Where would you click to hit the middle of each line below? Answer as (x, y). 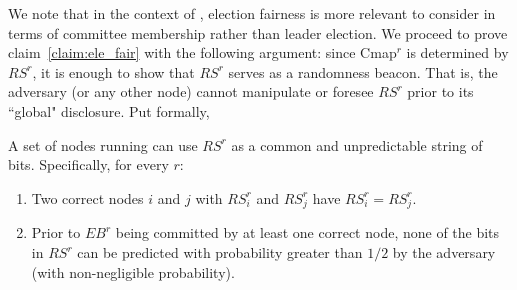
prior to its (440, 91)
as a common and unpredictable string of (357, 144)
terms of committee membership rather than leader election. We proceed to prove (258, 32)
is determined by (457, 52)
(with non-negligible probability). (133, 271)
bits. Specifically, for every (88, 164)
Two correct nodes (87, 197)
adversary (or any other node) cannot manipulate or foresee (191, 91)
